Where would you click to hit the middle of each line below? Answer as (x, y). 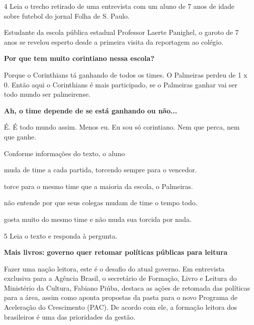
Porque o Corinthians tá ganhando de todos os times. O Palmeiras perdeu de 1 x (126, 74)
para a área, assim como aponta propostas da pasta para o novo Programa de (121, 297)
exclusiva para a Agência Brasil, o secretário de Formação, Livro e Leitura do (120, 278)
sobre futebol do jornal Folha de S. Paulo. (67, 15)
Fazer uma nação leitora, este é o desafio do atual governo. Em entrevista (114, 268)
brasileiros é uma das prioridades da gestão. (70, 316)
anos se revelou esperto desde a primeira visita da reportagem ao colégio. (114, 41)
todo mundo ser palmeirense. (47, 94)
